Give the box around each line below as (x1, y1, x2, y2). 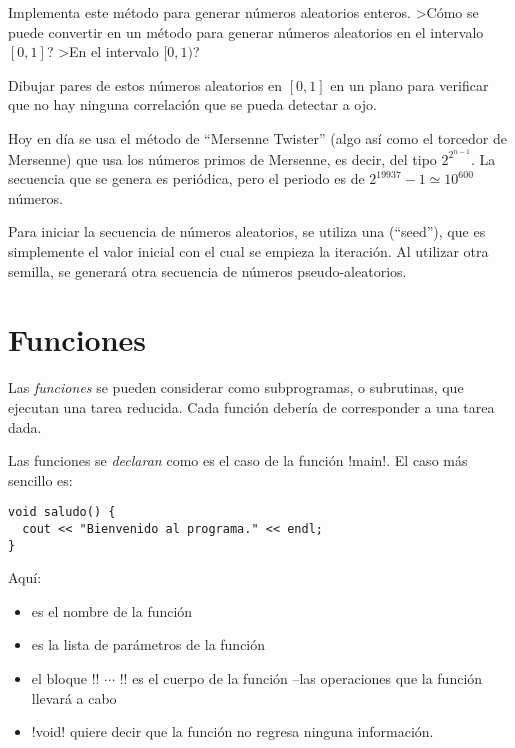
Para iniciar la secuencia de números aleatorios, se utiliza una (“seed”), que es (8, 221, 486, 242)
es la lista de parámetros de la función (31, 634, 266, 655)
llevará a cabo (31, 687, 117, 708)
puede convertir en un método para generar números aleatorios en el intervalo (8, 21, 484, 42)
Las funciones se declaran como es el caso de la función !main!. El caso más (8, 450, 468, 471)
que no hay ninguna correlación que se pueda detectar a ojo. (8, 94, 377, 115)
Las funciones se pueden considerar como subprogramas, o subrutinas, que (8, 377, 464, 398)
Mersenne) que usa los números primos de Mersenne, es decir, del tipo (8, 148, 437, 169)
